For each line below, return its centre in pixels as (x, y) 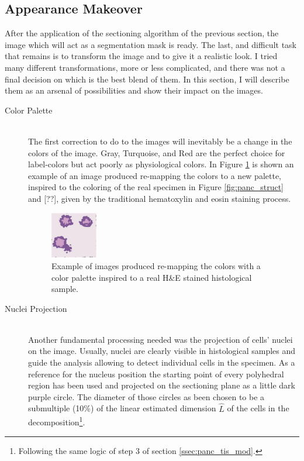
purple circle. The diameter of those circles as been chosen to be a (146, 396)
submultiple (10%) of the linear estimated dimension (122, 408)
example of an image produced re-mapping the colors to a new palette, (155, 175)
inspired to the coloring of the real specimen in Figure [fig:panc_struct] (156, 187)
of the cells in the (258, 408)
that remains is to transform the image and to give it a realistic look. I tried (141, 56)
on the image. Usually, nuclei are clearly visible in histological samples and (162, 351)
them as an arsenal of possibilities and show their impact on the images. (134, 90)
